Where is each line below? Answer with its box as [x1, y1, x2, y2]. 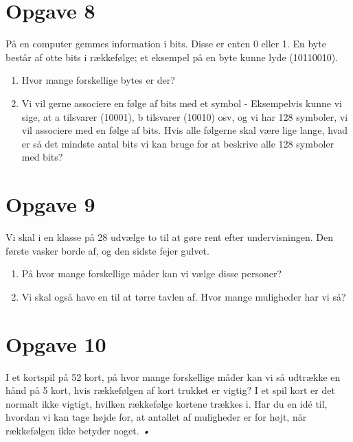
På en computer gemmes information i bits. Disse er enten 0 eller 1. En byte [5, 36, 326, 51]
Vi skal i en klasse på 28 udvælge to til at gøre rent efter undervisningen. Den [5, 230, 334, 244]
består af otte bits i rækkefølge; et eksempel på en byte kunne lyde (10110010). [5, 49, 339, 64]
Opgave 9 [5, 190, 95, 218]
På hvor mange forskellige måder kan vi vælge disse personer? [21, 266, 282, 281]
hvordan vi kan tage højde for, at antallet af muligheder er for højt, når [5, 410, 307, 424]
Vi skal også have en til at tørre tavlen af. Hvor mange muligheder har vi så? [21, 289, 346, 303]
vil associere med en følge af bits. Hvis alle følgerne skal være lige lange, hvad [21, 123, 348, 137]
